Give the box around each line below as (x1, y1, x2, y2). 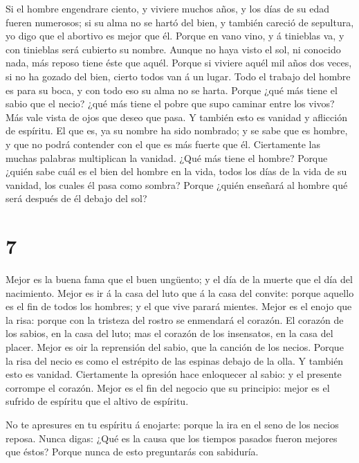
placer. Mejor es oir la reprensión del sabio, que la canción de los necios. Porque (6, 340, 344, 354)
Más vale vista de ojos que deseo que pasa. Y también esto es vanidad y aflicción (6, 109, 347, 124)
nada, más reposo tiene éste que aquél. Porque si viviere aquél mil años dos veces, (6, 55, 352, 70)
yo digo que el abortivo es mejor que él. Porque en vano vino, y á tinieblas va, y (6, 28, 344, 43)
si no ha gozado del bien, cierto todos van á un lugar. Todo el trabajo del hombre (6, 69, 351, 83)
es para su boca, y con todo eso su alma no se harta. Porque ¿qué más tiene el (6, 82, 338, 97)
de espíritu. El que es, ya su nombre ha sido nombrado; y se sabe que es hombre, (6, 123, 348, 138)
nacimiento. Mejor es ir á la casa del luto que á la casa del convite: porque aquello (6, 285, 354, 300)
